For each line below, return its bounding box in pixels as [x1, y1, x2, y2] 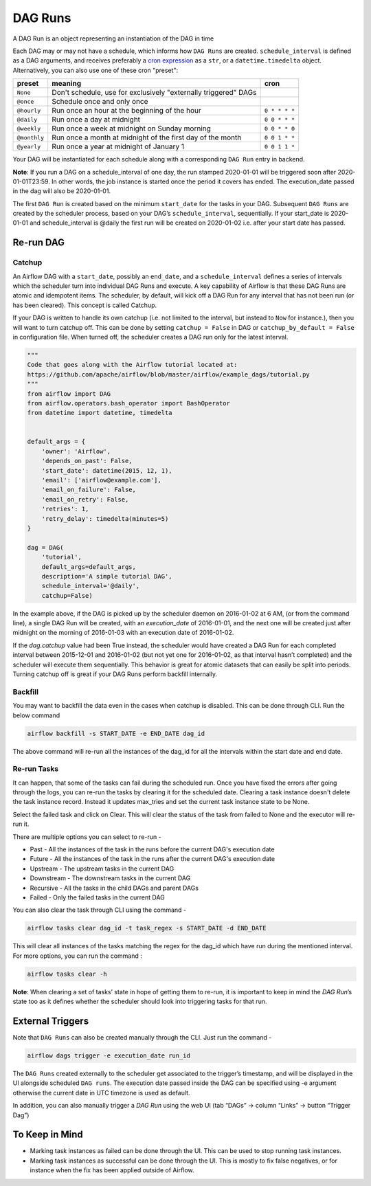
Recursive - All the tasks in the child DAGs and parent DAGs [30, 884, 199, 892]
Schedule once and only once [52, 97, 148, 107]
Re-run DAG [12, 237, 65, 249]
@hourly [16, 107, 41, 114]
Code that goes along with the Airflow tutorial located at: [27, 361, 238, 369]
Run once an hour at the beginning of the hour [52, 106, 202, 115]
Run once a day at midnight [52, 115, 141, 124]
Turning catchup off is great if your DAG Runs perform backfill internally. [12, 670, 218, 678]
